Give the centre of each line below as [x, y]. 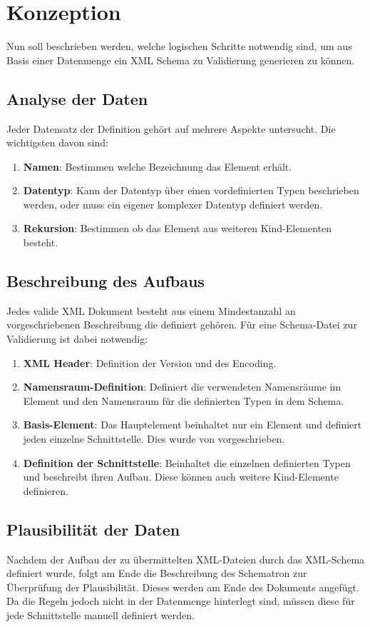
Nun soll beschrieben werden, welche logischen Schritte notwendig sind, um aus [179, 46]
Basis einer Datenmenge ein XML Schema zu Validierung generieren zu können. [181, 60]
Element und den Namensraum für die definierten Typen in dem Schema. [184, 400]
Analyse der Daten [77, 98]
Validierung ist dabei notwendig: [77, 339]
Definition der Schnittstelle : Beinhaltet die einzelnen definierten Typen [187, 462]
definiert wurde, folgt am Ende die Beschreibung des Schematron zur [157, 573]
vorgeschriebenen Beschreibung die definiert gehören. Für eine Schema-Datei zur [182, 325]
